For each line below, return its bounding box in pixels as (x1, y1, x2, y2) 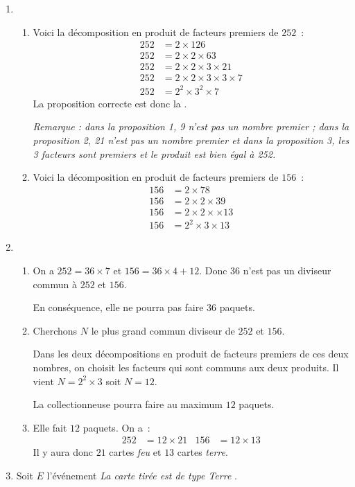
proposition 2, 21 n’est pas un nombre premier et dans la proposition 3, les (33, 133, 349, 148)
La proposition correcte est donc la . (33, 96, 187, 110)
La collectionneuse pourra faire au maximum (33, 397, 223, 411)
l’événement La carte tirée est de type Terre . (46, 468, 237, 482)
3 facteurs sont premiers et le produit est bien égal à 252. (33, 146, 276, 161)
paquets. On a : (83, 420, 150, 434)
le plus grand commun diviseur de (91, 323, 235, 337)
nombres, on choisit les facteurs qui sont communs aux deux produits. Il (33, 360, 339, 374)
